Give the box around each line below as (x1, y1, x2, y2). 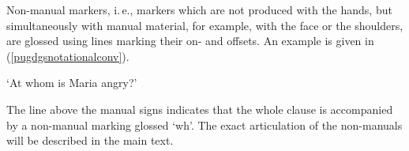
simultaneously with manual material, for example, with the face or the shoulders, (6, 17, 403, 33)
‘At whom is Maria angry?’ (6, 74, 137, 91)
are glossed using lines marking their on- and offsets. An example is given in (6, 32, 374, 49)
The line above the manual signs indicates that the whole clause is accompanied (6, 100, 393, 117)
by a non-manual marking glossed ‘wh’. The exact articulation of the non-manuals (6, 116, 403, 133)
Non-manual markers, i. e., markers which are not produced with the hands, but (6, 2, 392, 17)
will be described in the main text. (6, 132, 174, 149)
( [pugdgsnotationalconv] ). (6, 47, 129, 64)
